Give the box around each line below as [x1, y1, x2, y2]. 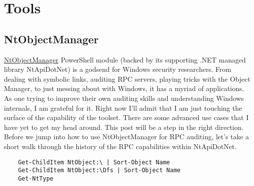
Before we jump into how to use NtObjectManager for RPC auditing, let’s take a [4, 131, 249, 142]
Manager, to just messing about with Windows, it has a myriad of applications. [4, 83, 244, 93]
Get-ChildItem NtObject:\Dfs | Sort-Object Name [18, 167, 181, 174]
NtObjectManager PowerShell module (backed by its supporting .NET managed [4, 54, 246, 64]
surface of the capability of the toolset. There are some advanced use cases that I [4, 112, 249, 123]
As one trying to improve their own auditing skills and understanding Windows [4, 93, 244, 103]
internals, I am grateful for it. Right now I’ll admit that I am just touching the [4, 102, 242, 113]
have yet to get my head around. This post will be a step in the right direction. [4, 122, 244, 132]
